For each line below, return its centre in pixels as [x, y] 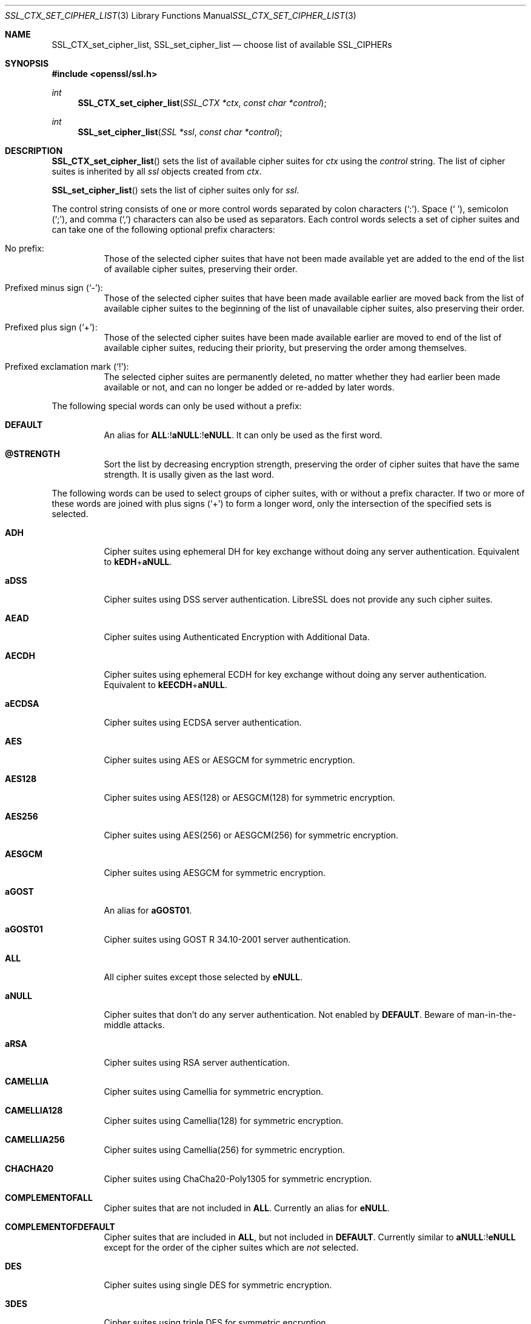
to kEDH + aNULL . [138, 562]
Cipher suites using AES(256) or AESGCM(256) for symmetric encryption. [251, 835]
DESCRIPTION [34, 151]
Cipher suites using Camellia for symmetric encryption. [214, 1092]
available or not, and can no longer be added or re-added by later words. [249, 387]
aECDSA [22, 704]
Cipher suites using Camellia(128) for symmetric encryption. [224, 1121]
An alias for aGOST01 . [148, 910]
